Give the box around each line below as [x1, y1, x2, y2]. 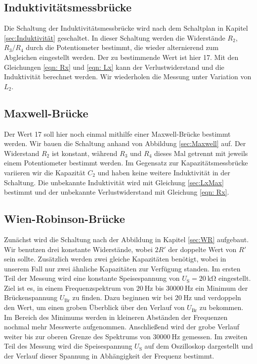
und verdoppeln [194, 292, 241, 303]
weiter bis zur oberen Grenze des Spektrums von [4, 331, 151, 341]
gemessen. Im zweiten [182, 331, 248, 341]
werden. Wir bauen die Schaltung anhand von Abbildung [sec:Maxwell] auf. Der [4, 138, 246, 149]
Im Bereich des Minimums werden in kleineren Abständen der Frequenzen [4, 312, 228, 322]
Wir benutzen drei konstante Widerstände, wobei [4, 244, 153, 254]
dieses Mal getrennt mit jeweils [154, 148, 248, 158]
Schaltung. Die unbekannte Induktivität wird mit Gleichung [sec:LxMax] [4, 177, 224, 187]
